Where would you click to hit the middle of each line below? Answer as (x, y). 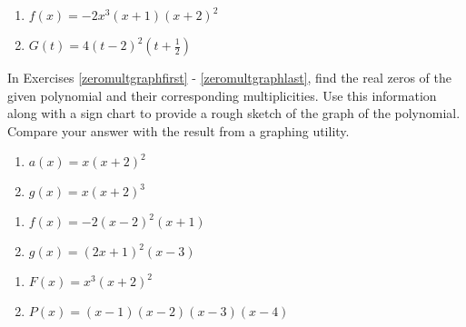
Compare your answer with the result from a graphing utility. (178, 130)
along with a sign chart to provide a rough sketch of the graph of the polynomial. (234, 113)
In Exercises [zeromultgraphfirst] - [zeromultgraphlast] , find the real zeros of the (229, 77)
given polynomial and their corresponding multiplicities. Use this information (222, 95)
